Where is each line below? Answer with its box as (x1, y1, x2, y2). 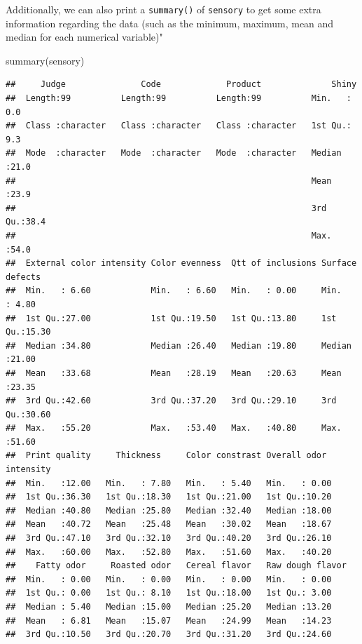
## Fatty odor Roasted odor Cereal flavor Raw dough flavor (6, 561, 347, 571)
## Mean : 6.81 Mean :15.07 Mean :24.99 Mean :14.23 (6, 615, 332, 626)
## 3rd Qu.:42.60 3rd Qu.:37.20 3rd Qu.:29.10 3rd (6, 396, 337, 406)
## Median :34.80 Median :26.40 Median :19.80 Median (6, 340, 351, 351)
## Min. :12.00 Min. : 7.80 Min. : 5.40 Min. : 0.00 (6, 478, 332, 488)
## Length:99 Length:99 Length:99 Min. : (6, 93, 351, 104)
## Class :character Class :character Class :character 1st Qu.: (6, 121, 351, 131)
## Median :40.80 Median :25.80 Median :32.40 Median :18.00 (6, 505, 332, 516)
